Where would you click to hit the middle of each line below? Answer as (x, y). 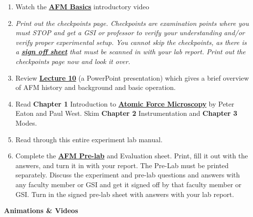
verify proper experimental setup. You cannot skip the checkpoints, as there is (131, 42)
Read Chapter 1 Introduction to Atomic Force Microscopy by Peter (125, 103)
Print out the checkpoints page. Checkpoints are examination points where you (132, 23)
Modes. (26, 122)
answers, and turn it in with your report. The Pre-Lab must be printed (122, 165)
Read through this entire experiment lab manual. (89, 139)
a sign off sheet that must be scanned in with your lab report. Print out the (130, 52)
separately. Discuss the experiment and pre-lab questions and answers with (128, 175)
